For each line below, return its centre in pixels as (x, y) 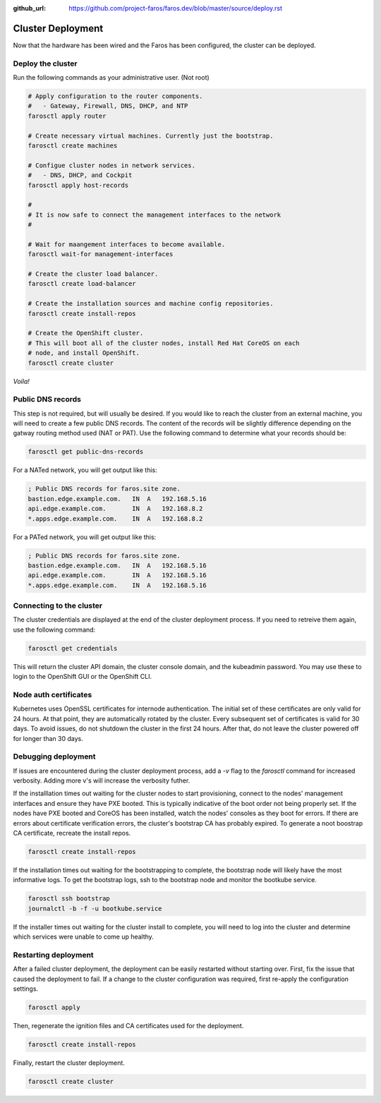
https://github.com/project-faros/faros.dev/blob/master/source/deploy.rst (175, 8)
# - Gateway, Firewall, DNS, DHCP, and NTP (108, 106)
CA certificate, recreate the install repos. (72, 833)
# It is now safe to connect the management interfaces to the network (155, 215)
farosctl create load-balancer (82, 284)
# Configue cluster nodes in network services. (111, 165)
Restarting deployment (54, 955)
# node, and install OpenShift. (84, 353)
